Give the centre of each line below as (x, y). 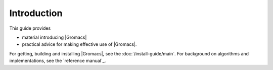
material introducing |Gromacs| (54, 37)
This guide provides (30, 28)
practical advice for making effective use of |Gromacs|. (79, 44)
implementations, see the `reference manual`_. (58, 61)
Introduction (36, 13)
